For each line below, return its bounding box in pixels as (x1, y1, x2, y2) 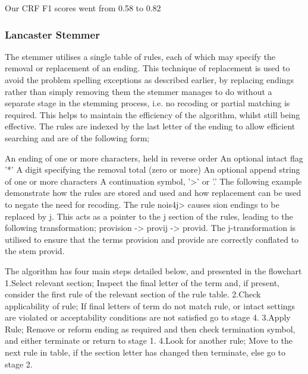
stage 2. (5, 357, 33, 370)
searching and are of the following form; (5, 131, 150, 144)
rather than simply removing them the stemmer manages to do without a (5, 85, 272, 97)
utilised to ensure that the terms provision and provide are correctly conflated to (5, 233, 299, 245)
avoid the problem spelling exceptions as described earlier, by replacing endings (5, 74, 294, 85)
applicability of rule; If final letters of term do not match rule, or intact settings (5, 299, 296, 312)
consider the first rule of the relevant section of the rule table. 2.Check (5, 288, 261, 300)
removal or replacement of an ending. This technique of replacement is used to (5, 62, 290, 74)
